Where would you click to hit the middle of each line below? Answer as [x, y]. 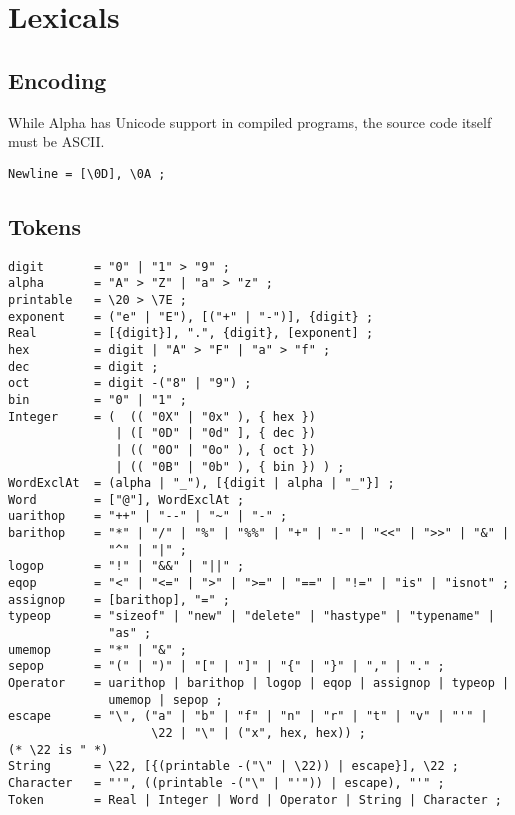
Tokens [44, 225]
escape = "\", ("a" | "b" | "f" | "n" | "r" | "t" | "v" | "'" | [248, 716]
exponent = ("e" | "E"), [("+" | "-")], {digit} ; [191, 316]
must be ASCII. [56, 141]
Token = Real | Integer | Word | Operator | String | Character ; [255, 799]
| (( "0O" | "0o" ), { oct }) [215, 449]
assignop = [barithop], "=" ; [119, 599]
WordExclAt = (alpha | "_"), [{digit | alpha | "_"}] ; [201, 483]
